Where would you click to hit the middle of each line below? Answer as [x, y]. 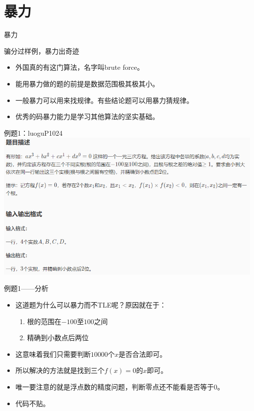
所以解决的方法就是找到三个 [60, 370]
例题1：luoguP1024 [33, 133]
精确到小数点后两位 [58, 338]
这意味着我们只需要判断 [53, 354]
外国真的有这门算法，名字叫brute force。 [80, 67]
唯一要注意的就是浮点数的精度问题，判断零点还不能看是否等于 [115, 386]
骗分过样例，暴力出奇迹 [42, 51]
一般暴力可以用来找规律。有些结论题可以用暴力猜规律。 [104, 100]
